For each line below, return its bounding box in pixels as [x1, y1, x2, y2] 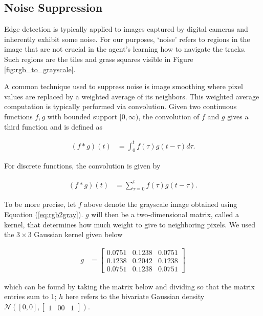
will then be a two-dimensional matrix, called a [91, 208, 239, 219]
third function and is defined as [4, 121, 102, 132]
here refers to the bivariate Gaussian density [65, 291, 205, 302]
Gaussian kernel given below [34, 229, 123, 240]
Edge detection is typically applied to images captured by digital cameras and [4, 24, 248, 34]
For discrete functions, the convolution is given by [4, 160, 161, 171]
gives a [227, 111, 249, 121]
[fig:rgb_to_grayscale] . [4, 64, 76, 74]
